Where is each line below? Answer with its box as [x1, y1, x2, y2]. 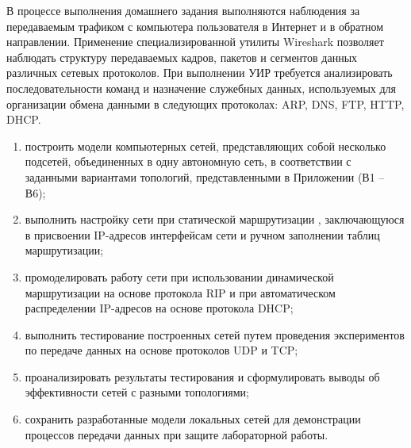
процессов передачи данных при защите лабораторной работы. [25, 426, 328, 442]
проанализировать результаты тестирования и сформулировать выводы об [25, 368, 380, 385]
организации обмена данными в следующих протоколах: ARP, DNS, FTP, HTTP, [6, 95, 405, 112]
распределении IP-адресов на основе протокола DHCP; [25, 300, 294, 316]
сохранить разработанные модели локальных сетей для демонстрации [25, 411, 361, 427]
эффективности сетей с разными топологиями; [25, 384, 249, 400]
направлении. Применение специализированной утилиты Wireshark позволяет [6, 33, 384, 50]
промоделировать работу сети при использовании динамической [25, 268, 334, 285]
